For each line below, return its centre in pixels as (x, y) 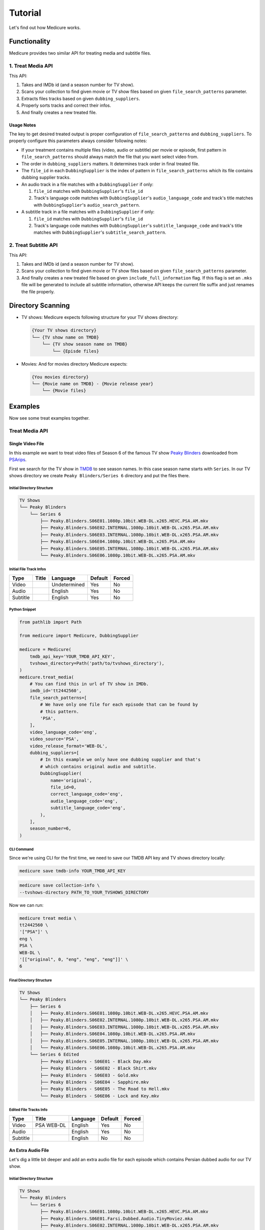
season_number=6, (51, 829)
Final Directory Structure (30, 980)
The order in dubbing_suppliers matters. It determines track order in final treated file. (110, 164)
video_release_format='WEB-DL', (69, 746)
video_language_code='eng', (64, 732)
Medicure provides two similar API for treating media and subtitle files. (80, 53)
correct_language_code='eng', (87, 794)
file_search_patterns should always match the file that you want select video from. (110, 157)
